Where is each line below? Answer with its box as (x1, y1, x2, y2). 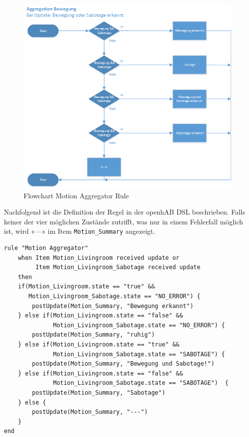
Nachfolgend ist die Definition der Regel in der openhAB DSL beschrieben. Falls (4, 207, 245, 217)
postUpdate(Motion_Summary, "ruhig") (32, 331, 155, 339)
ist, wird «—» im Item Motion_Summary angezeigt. (4, 226, 155, 236)
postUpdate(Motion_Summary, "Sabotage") (32, 389, 166, 396)
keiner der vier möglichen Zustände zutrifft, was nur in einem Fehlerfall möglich (4, 216, 243, 226)
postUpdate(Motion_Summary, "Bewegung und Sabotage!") (32, 360, 215, 368)
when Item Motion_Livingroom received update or (18, 254, 179, 261)
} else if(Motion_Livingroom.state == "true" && (18, 341, 179, 348)
